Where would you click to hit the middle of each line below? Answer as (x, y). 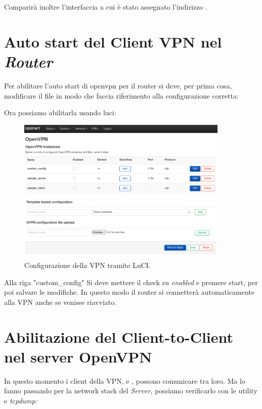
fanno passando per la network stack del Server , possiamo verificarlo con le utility (131, 391)
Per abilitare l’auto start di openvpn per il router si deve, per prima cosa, (118, 85)
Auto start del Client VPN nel (113, 41)
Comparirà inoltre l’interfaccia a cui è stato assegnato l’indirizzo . (106, 7)
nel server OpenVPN (78, 356)
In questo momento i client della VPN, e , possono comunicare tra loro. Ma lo (125, 380)
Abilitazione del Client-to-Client (119, 336)
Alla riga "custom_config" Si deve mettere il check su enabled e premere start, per (131, 282)
